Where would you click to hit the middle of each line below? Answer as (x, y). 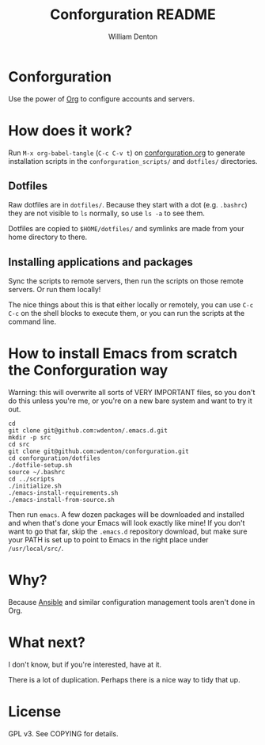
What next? (47, 642)
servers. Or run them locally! (55, 290)
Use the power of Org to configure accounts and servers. (102, 99)
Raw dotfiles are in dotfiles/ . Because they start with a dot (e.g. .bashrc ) (128, 205)
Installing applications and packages (101, 262)
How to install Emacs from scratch (123, 353)
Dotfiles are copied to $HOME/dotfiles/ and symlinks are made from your (126, 229)
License (35, 712)
